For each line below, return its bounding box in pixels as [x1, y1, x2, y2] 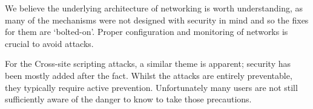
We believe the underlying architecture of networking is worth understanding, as [5, 2, 303, 14]
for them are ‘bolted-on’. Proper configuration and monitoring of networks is [5, 25, 288, 38]
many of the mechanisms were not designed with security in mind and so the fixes [5, 13, 309, 26]
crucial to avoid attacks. [5, 37, 94, 49]
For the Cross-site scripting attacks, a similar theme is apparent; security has [5, 57, 291, 70]
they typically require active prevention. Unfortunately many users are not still [5, 81, 298, 93]
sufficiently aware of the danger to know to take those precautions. [5, 93, 252, 105]
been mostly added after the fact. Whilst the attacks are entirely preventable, [5, 69, 292, 81]
